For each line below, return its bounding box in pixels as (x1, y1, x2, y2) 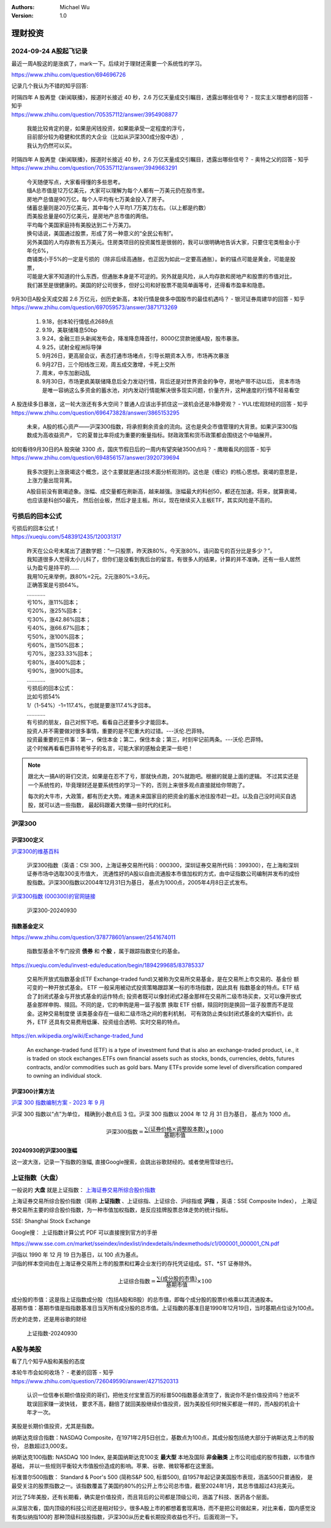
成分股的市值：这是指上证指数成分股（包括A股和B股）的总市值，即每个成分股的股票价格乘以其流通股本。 (11, 1296, 276, 1303)
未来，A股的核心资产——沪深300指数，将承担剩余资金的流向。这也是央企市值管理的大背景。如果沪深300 (26, 423, 292, 430)
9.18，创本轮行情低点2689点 (42, 318, 114, 325)
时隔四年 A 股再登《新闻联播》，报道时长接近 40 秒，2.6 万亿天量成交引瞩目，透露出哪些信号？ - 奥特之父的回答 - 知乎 (11, 156, 309, 163)
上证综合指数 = (117, 1278, 156, 1284)
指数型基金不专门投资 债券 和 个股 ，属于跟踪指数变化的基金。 (26, 948, 183, 955)
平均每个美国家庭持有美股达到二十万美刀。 (26, 221, 134, 228)
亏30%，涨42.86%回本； (26, 615, 91, 623)
